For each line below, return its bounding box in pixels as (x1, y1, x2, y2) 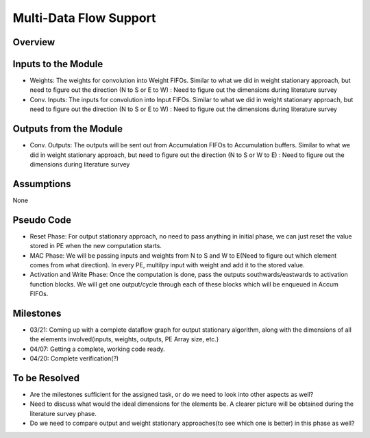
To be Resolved (12, 372, 80, 384)
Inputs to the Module (12, 58, 103, 70)
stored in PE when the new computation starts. (29, 242, 162, 250)
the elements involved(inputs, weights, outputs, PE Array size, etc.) (29, 335, 219, 343)
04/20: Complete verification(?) (29, 354, 119, 363)
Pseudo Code (12, 214, 72, 226)
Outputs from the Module (12, 123, 123, 135)
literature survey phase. (29, 409, 97, 417)
